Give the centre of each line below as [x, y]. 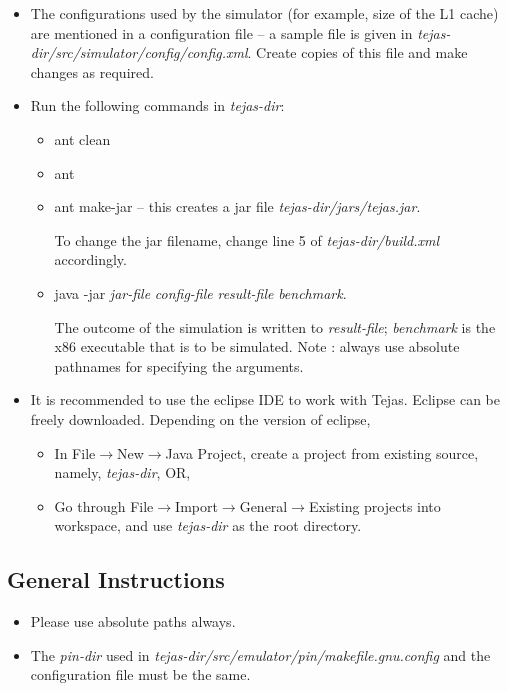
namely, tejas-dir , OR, [122, 472]
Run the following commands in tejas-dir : [157, 105]
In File [75, 452]
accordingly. [90, 259]
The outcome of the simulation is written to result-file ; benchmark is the [275, 326]
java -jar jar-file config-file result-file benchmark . [200, 292]
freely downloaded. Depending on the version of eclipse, [200, 418]
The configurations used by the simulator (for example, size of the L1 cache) [264, 13]
